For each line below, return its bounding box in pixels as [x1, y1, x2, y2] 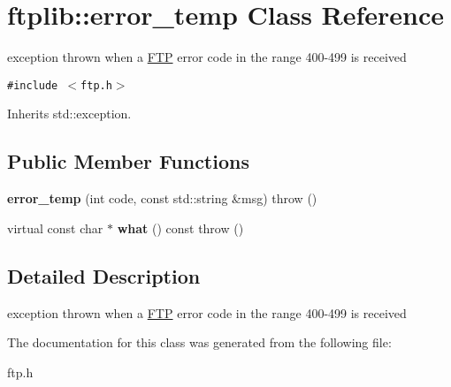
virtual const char [7, 218, 103, 237]
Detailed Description [7, 262, 201, 289]
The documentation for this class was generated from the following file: [7, 333, 392, 352]
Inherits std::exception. [7, 104, 132, 123]
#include [7, 79, 58, 92]
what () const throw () [117, 218, 244, 237]
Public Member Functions [7, 148, 249, 175]
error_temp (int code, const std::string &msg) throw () [7, 189, 317, 208]
